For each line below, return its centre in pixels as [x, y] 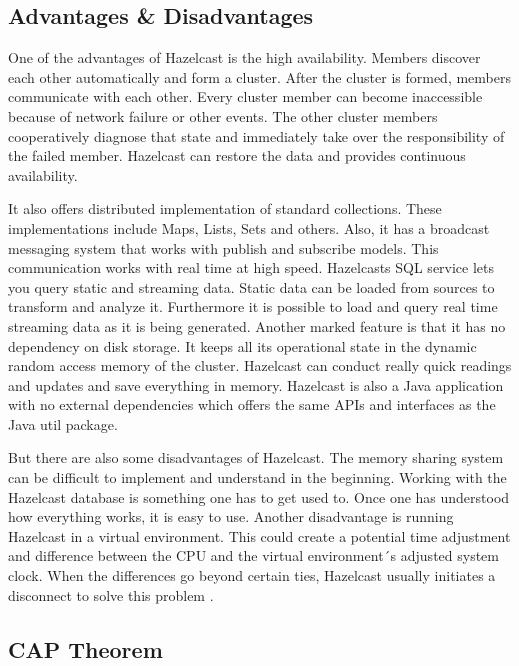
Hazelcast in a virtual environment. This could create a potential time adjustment [259, 535]
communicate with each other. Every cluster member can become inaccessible [245, 96]
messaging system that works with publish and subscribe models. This [223, 247]
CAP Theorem [85, 648]
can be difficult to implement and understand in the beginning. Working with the [257, 477]
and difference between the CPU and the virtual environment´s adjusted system [253, 555]
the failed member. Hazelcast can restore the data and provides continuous [237, 155]
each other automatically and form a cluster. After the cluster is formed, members [259, 76]
